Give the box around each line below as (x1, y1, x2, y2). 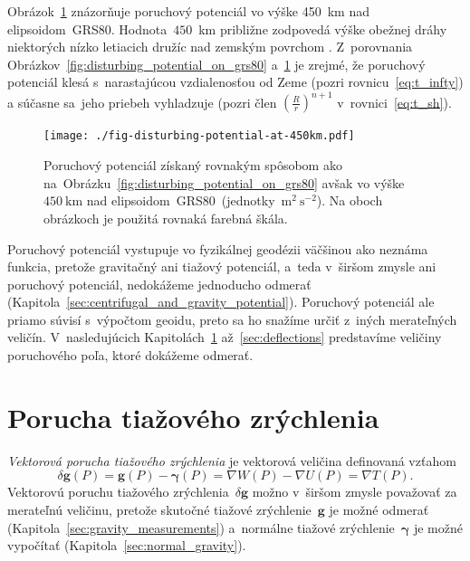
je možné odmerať (329, 499, 429, 518)
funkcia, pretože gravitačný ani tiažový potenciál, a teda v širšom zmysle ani (7, 257, 436, 276)
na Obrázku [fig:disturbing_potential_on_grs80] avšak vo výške (43, 173, 405, 192)
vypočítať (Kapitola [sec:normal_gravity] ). (7, 536, 246, 555)
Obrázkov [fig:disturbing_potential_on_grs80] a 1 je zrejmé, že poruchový (7, 54, 426, 73)
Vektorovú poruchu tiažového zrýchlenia (7, 482, 229, 501)
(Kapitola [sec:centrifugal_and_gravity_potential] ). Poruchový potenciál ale (7, 292, 435, 311)
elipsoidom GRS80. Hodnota (7, 19, 168, 38)
